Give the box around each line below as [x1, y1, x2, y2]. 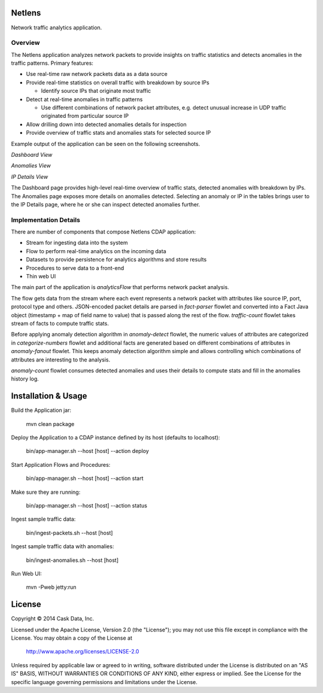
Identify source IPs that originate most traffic [41, 87, 151, 95]
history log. [11, 375, 39, 382]
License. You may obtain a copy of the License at [11, 634, 133, 642]
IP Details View [11, 173, 48, 180]
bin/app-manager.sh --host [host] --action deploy [26, 448, 150, 455]
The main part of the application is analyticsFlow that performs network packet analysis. [11, 284, 230, 291]
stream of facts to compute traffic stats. [11, 320, 109, 327]
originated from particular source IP [41, 113, 129, 120]
